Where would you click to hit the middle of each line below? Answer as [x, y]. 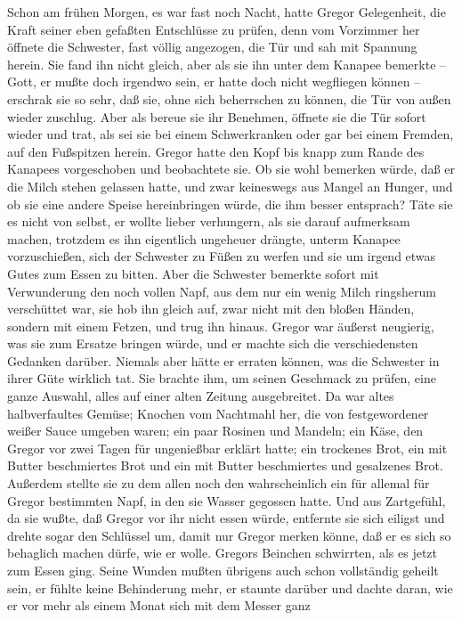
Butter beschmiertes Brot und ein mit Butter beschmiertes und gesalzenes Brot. [225, 465]
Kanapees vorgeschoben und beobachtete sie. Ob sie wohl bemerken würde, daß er [231, 169]
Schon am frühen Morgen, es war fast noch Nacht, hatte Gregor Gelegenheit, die [227, 12]
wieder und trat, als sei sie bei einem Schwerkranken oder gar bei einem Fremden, [231, 134]
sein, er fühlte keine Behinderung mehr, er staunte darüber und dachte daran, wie [230, 587]
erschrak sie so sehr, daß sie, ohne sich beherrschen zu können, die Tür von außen [229, 98]
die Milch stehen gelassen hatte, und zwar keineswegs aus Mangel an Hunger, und [230, 186]
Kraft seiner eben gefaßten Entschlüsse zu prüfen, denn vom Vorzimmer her [214, 29]
